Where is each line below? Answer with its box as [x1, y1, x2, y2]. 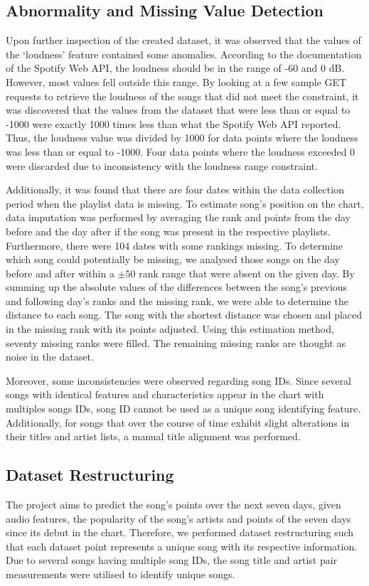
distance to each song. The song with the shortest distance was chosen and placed [6, 307, 363, 322]
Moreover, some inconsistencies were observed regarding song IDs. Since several [6, 373, 351, 388]
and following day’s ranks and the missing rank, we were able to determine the [6, 293, 348, 308]
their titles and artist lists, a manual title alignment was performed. [6, 429, 301, 444]
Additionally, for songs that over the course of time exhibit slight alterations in [6, 415, 350, 430]
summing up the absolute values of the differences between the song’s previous [6, 279, 348, 294]
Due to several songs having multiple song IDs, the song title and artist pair [6, 553, 338, 568]
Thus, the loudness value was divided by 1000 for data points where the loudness [6, 130, 358, 145]
